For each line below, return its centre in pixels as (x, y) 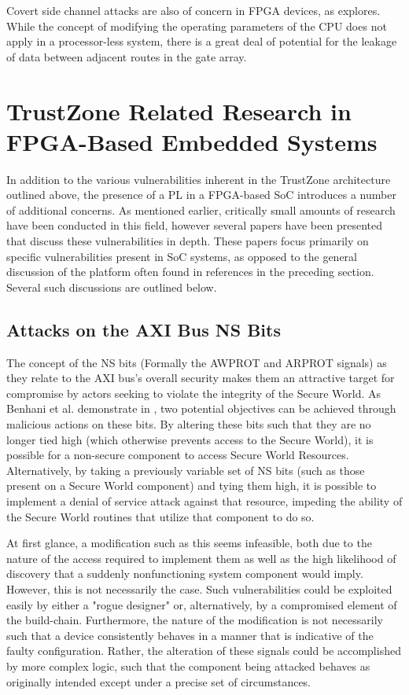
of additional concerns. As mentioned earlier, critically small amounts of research (201, 210)
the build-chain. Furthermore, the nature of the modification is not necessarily (195, 620)
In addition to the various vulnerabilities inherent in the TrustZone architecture (199, 179)
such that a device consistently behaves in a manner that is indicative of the (190, 635)
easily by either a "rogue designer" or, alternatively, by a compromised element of (202, 604)
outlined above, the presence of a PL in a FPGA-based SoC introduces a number (201, 195)
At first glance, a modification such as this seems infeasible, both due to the (189, 543)
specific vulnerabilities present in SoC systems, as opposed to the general (182, 256)
